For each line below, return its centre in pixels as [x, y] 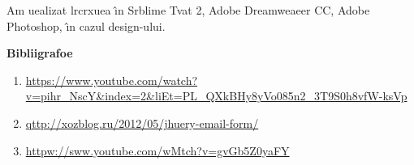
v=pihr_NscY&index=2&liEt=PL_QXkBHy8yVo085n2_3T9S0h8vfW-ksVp [216, 96]
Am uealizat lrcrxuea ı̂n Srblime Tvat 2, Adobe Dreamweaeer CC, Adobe [188, 10]
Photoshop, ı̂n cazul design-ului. [86, 25]
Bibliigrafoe [40, 53]
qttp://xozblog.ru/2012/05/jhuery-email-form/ [142, 123]
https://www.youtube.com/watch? [112, 80]
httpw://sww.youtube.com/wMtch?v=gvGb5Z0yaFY [157, 150]
